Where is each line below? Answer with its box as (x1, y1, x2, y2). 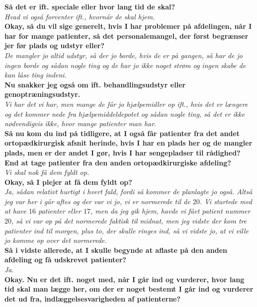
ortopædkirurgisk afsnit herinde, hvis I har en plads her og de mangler (4, 138, 253, 148)
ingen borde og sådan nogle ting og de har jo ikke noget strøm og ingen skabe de (4, 60, 246, 70)
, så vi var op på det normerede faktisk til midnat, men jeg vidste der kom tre (11, 216, 247, 226)
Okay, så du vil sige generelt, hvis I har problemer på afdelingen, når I (4, 21, 252, 31)
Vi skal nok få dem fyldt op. (4, 167, 89, 177)
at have (4, 206, 27, 216)
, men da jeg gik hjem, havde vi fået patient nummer (90, 206, 251, 216)
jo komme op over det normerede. (4, 235, 107, 245)
